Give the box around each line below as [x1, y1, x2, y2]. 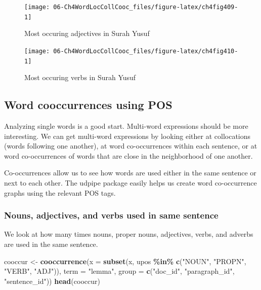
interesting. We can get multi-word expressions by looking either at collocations [4, 130, 251, 141]
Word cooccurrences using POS [4, 97, 172, 113]
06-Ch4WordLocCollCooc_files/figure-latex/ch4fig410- [53, 47, 238, 55]
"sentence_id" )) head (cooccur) [4, 275, 100, 286]
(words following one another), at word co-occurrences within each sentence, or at [4, 140, 257, 151]
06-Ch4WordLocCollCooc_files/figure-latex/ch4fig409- [53, 4, 238, 11]
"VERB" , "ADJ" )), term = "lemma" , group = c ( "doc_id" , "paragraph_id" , [4, 266, 235, 276]
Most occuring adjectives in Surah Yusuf [24, 28, 150, 39]
